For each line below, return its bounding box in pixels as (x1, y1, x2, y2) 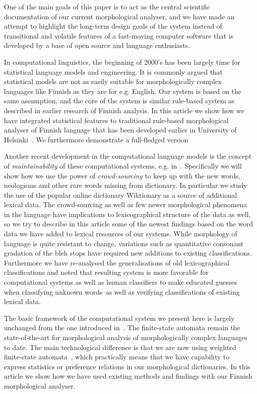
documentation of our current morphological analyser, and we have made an (4, 11, 235, 21)
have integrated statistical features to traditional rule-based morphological (4, 115, 229, 125)
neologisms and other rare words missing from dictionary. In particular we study (4, 180, 247, 190)
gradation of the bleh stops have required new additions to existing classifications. (4, 248, 252, 258)
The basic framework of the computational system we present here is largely (4, 312, 235, 323)
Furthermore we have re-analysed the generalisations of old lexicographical (4, 257, 230, 267)
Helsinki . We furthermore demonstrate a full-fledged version (4, 134, 189, 144)
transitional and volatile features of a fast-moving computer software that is (4, 30, 234, 41)
